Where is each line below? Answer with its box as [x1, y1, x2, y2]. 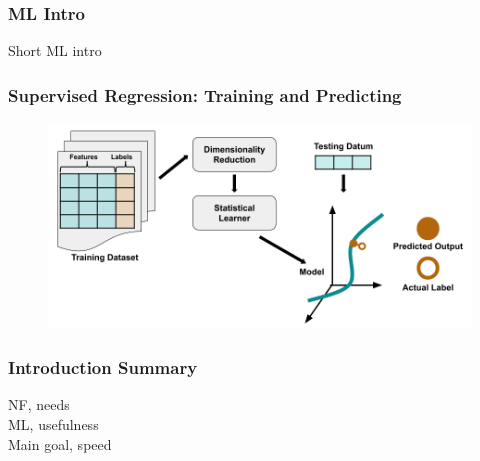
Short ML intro [8, 40, 102, 61]
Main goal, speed [8, 433, 112, 454]
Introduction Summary [8, 355, 198, 380]
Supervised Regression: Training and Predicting [8, 82, 402, 107]
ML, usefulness [8, 413, 99, 434]
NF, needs [8, 394, 70, 415]
